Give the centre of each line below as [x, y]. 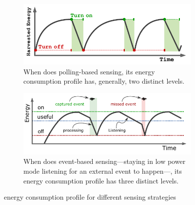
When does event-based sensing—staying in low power [105, 161]
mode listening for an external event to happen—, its [103, 171]
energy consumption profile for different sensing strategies [90, 197]
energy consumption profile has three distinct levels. [101, 180]
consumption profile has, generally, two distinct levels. [104, 81]
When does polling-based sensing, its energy [89, 71]
